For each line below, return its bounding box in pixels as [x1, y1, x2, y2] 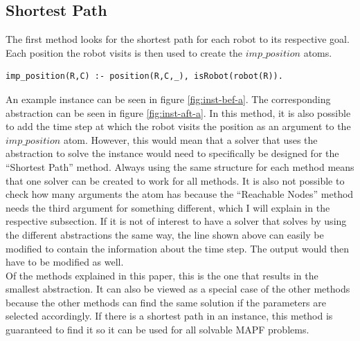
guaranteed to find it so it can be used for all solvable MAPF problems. [6, 322, 309, 337]
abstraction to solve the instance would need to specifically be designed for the [6, 146, 339, 160]
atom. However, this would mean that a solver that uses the [63, 132, 318, 147]
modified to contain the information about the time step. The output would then [6, 241, 349, 255]
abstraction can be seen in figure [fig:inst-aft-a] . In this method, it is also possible [6, 105, 351, 120]
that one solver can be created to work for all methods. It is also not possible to [6, 173, 345, 187]
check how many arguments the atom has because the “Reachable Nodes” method [6, 187, 354, 201]
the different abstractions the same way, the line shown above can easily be [6, 227, 324, 241]
